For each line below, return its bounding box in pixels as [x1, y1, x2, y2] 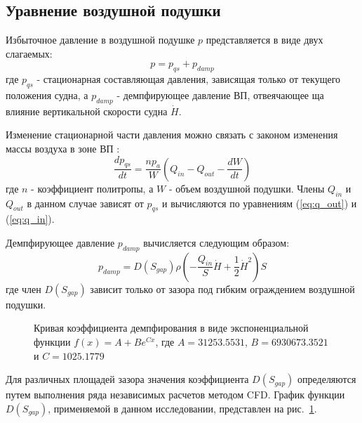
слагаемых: [6, 46, 53, 60]
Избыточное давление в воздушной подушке [6, 32, 195, 47]
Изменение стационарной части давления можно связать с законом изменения [6, 127, 338, 142]
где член [6, 281, 41, 296]
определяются [297, 372, 356, 386]
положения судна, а [6, 87, 88, 102]
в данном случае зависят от [27, 195, 144, 210]
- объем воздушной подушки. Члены [168, 181, 325, 195]
